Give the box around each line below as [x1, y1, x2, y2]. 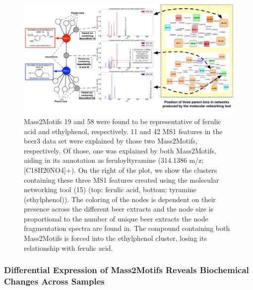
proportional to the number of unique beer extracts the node [24, 213, 208, 223]
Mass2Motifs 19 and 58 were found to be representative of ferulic [24, 116, 221, 126]
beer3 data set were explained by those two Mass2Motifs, [24, 136, 197, 146]
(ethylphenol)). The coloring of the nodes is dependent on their [24, 194, 216, 204]
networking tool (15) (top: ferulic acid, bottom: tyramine [24, 184, 196, 195]
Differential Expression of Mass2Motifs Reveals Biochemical [4, 264, 249, 276]
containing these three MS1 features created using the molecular [24, 174, 219, 185]
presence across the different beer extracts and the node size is [24, 204, 214, 214]
